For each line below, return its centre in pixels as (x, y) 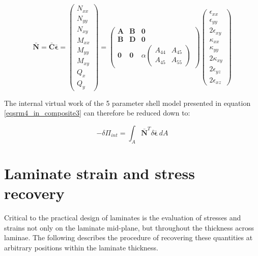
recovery (34, 193)
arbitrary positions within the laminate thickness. (81, 247)
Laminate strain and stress (99, 173)
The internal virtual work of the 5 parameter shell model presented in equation (127, 103)
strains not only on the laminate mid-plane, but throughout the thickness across (129, 227)
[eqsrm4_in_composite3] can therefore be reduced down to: (97, 113)
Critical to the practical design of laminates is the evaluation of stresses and (123, 217)
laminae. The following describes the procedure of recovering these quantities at (128, 237)
